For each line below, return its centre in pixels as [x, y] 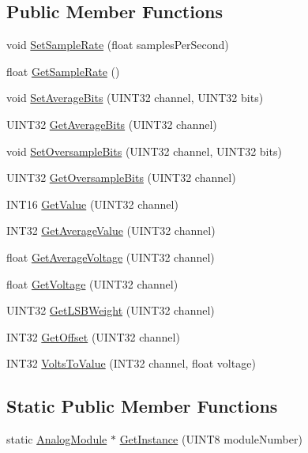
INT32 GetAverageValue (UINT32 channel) [111, 230]
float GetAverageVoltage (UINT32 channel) [111, 257]
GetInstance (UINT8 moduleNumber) [211, 439]
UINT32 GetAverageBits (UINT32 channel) [112, 124]
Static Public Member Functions [142, 406]
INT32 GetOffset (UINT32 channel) [93, 336]
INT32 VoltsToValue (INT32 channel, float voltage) [131, 363]
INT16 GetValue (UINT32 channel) [92, 204]
